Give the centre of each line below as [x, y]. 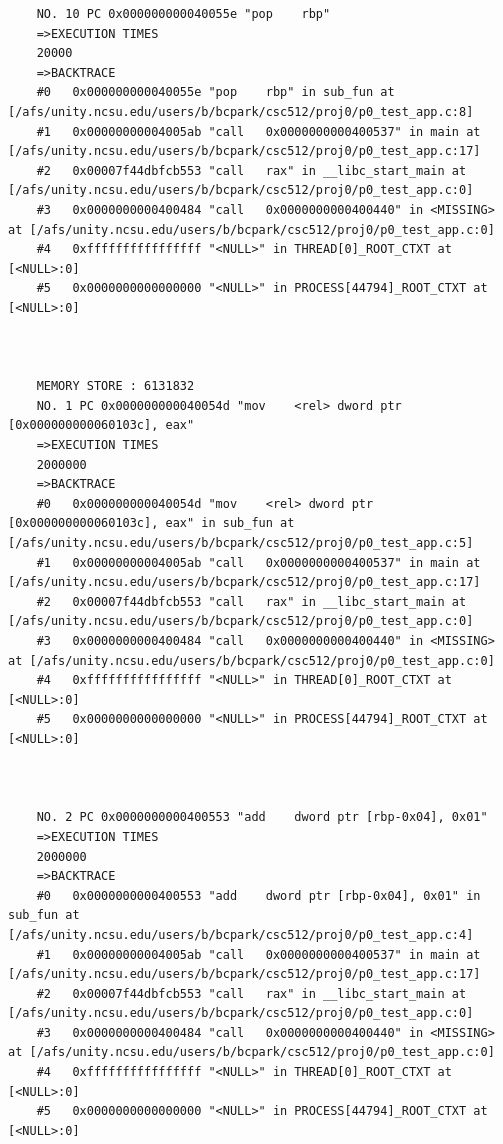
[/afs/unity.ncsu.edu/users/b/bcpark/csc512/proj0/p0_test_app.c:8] [241, 111]
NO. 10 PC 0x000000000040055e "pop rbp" [183, 14]
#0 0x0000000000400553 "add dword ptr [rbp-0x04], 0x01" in [258, 895]
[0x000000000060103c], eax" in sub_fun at [151, 523]
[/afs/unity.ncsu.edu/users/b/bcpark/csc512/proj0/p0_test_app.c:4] [241, 934]
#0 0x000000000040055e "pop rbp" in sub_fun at [215, 92]
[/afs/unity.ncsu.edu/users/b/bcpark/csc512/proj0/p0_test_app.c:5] [241, 543]
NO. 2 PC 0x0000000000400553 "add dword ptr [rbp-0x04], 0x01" [262, 817]
